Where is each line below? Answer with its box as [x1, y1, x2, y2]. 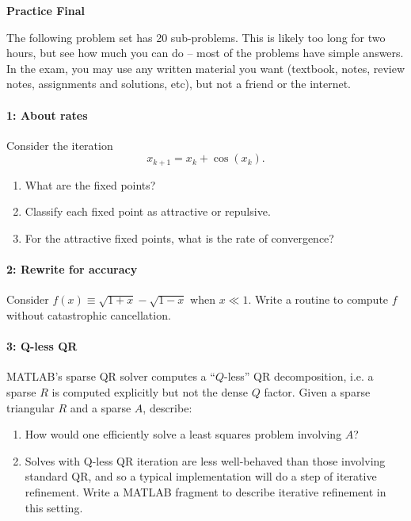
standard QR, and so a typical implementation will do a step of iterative [25, 468, 377, 485]
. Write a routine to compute [248, 291, 389, 308]
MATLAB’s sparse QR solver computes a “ [6, 368, 215, 385]
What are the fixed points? [25, 176, 156, 193]
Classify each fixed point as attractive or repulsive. [25, 203, 271, 220]
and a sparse [70, 399, 131, 416]
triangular [6, 399, 55, 416]
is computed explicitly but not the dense [51, 383, 248, 400]
